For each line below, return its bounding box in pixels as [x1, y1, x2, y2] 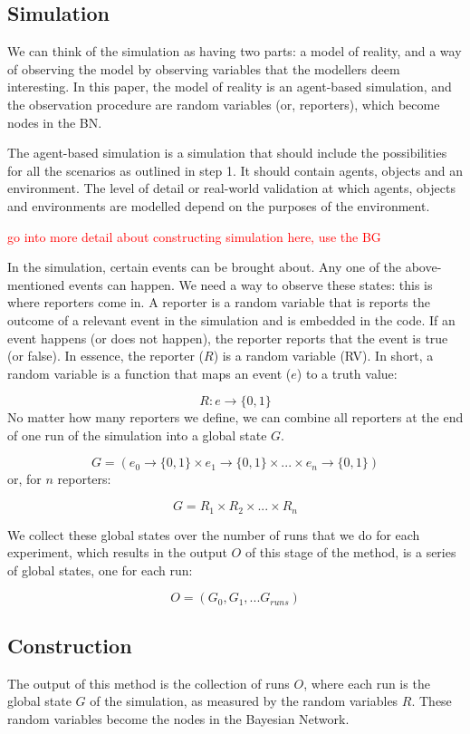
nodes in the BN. [7, 112, 102, 131]
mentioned [7, 275, 65, 294]
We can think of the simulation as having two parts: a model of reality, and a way [7, 42, 462, 61]
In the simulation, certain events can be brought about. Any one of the [7, 257, 402, 276]
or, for [7, 469, 42, 488]
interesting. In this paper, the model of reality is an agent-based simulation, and [7, 77, 452, 96]
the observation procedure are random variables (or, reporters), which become [7, 94, 440, 113]
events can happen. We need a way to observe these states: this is [69, 275, 433, 294]
